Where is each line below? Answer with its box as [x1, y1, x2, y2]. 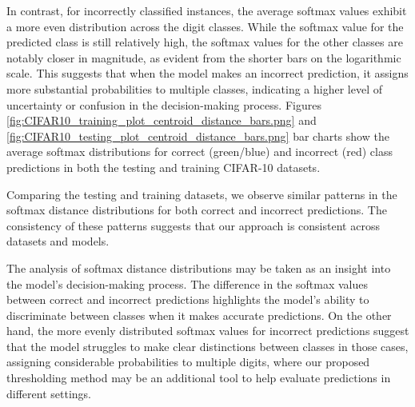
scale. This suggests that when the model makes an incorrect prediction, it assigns [6, 65, 409, 82]
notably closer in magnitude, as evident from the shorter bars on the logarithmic [6, 49, 401, 66]
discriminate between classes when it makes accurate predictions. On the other [6, 306, 392, 323]
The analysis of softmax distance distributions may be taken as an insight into [6, 259, 391, 276]
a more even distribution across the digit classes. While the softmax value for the [6, 18, 404, 34]
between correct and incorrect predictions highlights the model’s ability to [6, 291, 369, 308]
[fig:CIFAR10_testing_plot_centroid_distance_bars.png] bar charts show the [6, 127, 389, 144]
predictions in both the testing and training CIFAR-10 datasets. [6, 158, 321, 175]
